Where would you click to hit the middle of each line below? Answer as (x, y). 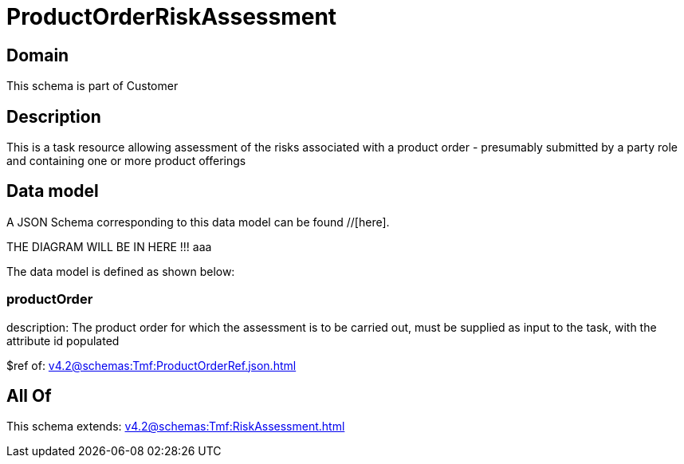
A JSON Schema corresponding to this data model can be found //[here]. (198, 222)
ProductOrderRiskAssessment (172, 17)
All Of (29, 396)
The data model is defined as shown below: (121, 271)
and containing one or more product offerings (126, 161)
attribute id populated (63, 340)
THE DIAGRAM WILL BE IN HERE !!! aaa (109, 246)
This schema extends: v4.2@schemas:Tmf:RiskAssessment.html (176, 427)
